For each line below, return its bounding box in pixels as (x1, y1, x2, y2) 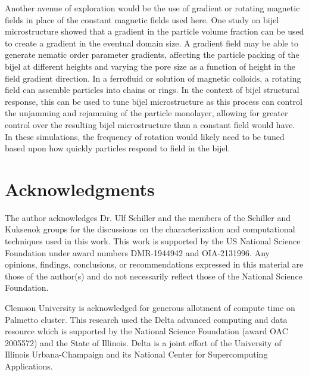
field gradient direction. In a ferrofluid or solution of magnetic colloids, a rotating (5, 72, 301, 84)
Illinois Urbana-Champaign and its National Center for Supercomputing (5, 348, 268, 361)
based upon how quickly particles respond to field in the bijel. (5, 142, 230, 154)
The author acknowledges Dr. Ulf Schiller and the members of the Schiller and (5, 211, 291, 223)
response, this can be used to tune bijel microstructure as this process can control (5, 95, 302, 107)
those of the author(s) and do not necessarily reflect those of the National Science (5, 269, 302, 282)
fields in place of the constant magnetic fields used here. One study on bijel (5, 13, 279, 26)
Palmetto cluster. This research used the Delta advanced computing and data (5, 313, 288, 325)
